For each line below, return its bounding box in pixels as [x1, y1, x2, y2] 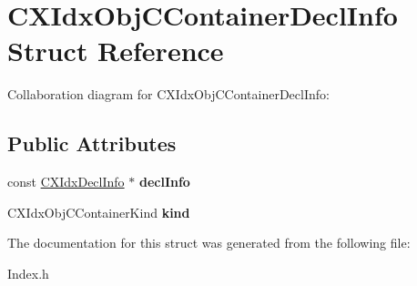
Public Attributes [7, 129, 177, 158]
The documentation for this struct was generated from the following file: [7, 233, 411, 252]
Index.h [7, 263, 49, 282]
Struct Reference [7, 32, 224, 69]
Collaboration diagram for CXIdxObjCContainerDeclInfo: [7, 85, 330, 104]
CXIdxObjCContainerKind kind [7, 202, 190, 221]
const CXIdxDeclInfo [7, 172, 125, 191]
